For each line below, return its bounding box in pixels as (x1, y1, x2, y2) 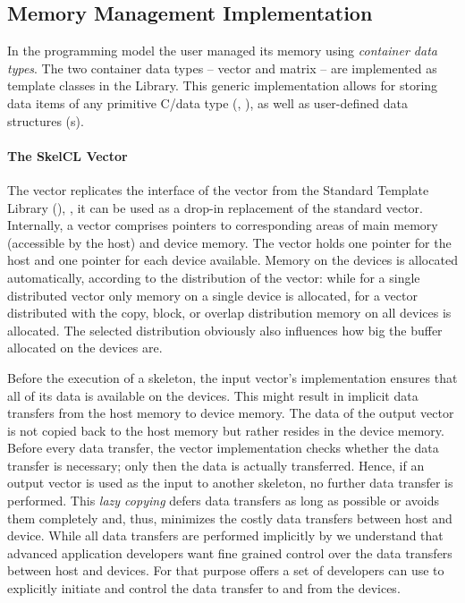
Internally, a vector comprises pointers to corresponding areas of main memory (7, 216, 438, 234)
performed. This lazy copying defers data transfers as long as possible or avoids (7, 491, 439, 510)
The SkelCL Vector (7, 146, 128, 165)
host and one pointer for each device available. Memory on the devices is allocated (7, 251, 458, 269)
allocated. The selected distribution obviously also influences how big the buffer (7, 320, 443, 339)
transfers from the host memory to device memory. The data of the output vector (7, 403, 454, 422)
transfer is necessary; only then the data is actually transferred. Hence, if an (7, 455, 425, 474)
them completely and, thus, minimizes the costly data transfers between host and (7, 508, 452, 527)
